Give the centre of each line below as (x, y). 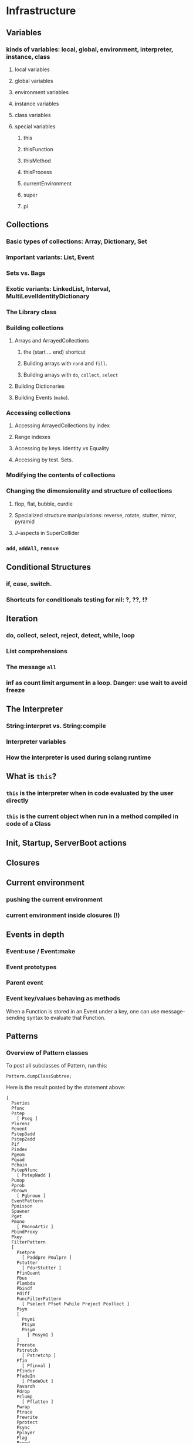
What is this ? (31, 777)
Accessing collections (38, 413)
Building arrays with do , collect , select (71, 375)
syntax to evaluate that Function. (66, 1018)
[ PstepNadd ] (34, 1175)
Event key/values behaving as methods (63, 999)
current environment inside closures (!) (63, 915)
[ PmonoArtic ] (35, 1227)
